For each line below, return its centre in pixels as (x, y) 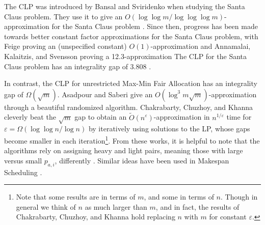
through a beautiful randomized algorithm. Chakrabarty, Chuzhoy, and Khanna (128, 107)
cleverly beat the (30, 117)
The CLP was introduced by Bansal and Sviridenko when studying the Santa (125, 6)
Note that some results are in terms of (76, 197)
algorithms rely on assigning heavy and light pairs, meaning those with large (124, 150)
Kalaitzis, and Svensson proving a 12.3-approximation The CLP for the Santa (126, 56)
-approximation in (182, 117)
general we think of (46, 206)
